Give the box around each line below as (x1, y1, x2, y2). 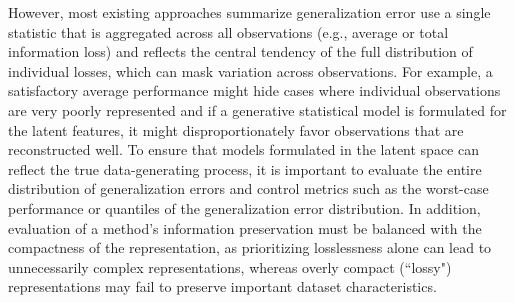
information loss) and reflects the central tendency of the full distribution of (8, 41, 473, 62)
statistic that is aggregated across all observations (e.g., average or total (8, 21, 449, 42)
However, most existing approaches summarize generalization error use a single (8, 2, 491, 22)
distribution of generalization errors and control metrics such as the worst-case (8, 178, 489, 199)
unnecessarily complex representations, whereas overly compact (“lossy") (8, 256, 452, 277)
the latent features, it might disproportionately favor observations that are (8, 119, 464, 140)
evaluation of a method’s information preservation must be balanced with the (8, 217, 482, 238)
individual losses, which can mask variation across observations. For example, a (8, 60, 493, 81)
